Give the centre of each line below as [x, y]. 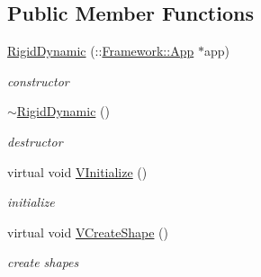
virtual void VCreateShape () [88, 232]
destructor [35, 141]
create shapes [43, 262]
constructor [38, 80]
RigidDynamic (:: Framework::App [101, 51]
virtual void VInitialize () [77, 171]
